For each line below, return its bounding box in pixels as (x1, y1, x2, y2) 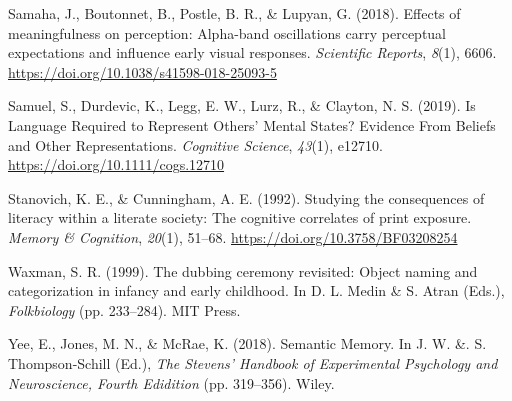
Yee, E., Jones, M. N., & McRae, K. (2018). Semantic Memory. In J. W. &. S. (8, 333, 487, 354)
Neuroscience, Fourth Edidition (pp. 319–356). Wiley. (8, 372, 335, 393)
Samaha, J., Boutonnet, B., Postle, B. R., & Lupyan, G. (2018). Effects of (8, 3, 461, 23)
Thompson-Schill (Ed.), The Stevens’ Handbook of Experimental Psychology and (8, 352, 498, 373)
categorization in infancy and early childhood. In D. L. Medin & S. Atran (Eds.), (8, 280, 505, 301)
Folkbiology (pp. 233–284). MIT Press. (8, 299, 241, 320)
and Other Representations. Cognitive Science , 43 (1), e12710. (8, 134, 383, 155)
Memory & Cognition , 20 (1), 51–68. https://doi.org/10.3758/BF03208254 (8, 226, 458, 247)
